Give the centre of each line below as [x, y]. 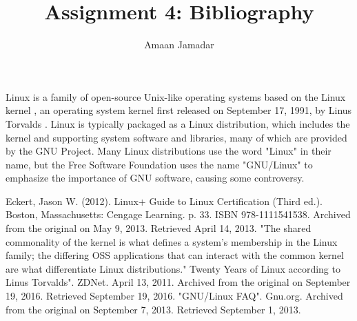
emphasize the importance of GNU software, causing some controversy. [155, 178]
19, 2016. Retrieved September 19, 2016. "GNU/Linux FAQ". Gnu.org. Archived [174, 296]
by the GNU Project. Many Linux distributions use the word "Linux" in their [169, 151]
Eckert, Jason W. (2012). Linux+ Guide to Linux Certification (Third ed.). [164, 201]
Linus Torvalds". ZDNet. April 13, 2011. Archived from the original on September [178, 282]
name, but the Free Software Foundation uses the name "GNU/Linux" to [159, 164]
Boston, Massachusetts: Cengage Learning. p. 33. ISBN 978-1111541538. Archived [178, 214]
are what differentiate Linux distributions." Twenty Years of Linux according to [173, 268]
